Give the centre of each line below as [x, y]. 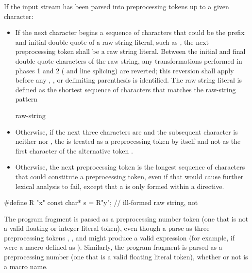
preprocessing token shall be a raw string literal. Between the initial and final [130, 51]
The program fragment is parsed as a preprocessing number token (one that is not [126, 218]
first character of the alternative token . [74, 150]
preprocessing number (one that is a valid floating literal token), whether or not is [126, 257]
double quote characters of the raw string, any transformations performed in [129, 60]
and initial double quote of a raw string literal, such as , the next [112, 42]
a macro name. [26, 266]
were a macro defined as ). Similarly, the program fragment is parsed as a [113, 247]
